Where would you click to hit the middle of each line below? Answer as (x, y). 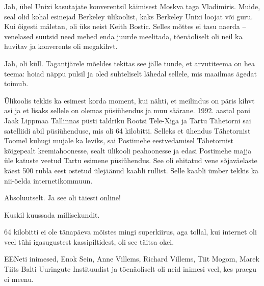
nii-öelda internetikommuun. (48, 180)
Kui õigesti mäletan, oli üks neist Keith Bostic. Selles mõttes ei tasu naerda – (125, 26)
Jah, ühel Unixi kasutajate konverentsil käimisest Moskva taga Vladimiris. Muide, (132, 6)
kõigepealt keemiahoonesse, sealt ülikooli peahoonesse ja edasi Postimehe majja (128, 150)
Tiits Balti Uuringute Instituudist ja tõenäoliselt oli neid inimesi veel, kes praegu (130, 269)
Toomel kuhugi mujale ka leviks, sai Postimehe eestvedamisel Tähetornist (119, 140)
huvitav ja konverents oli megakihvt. (61, 46)
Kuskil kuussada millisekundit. (52, 214)
